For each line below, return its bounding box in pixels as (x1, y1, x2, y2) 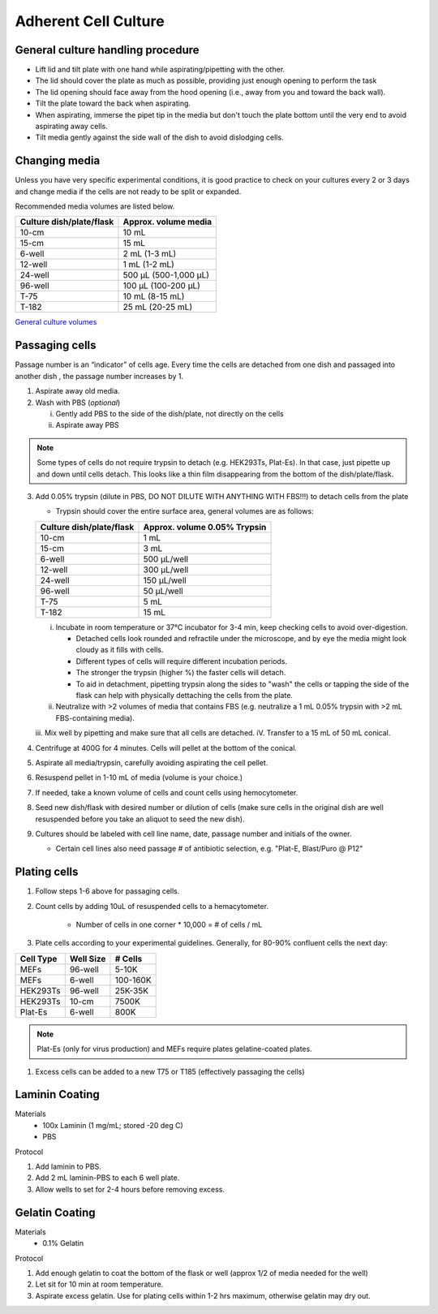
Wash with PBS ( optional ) (35, 398, 121, 407)
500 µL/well (143, 553, 189, 564)
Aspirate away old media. (35, 386, 121, 396)
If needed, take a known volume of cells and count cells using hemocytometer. (35, 787, 298, 797)
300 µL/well (143, 564, 189, 575)
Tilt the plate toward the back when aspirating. (35, 98, 191, 109)
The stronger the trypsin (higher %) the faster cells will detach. (75, 668, 286, 678)
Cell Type (19, 953, 58, 964)
